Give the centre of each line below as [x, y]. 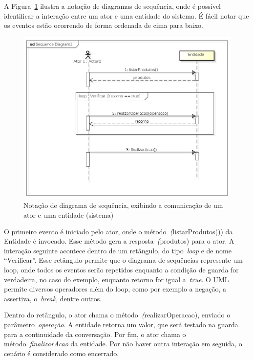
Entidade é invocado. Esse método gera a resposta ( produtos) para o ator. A [119, 241]
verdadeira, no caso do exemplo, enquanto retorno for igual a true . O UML [116, 279]
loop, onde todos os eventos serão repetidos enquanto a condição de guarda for [121, 269]
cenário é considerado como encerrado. [62, 353]
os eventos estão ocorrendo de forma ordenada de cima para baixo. [104, 25]
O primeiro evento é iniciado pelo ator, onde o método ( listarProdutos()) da [118, 231]
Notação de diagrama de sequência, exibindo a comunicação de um [123, 205]
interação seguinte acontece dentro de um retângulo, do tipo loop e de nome [118, 250]
